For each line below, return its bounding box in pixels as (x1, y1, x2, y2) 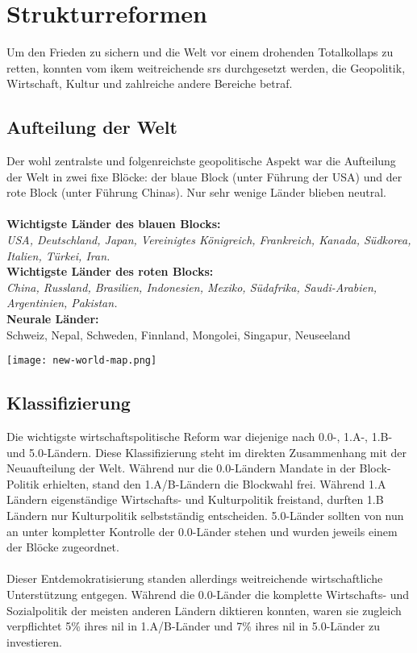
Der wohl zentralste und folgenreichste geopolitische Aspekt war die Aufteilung (6, 152, 396, 169)
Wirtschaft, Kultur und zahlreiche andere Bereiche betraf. (6, 75, 293, 92)
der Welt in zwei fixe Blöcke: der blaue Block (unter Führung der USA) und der (6, 168, 402, 185)
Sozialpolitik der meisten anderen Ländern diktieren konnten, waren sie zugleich (6, 601, 402, 618)
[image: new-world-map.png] (6, 355, 157, 367)
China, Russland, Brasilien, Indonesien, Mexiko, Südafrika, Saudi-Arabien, (6, 278, 377, 295)
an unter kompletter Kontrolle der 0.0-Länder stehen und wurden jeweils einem (6, 522, 398, 539)
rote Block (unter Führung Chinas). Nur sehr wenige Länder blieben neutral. (6, 184, 386, 201)
